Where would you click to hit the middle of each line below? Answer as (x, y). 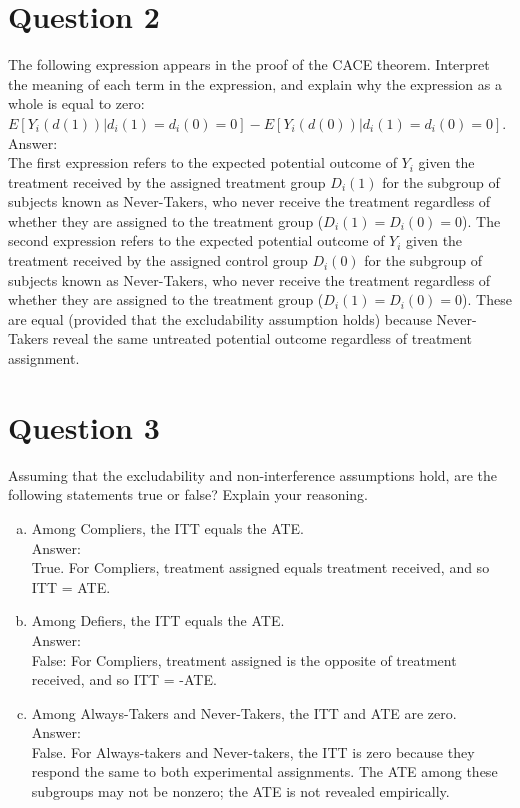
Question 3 (84, 426)
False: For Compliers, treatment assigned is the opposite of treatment (244, 659)
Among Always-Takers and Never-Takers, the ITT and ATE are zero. (244, 712)
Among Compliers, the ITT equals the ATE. (167, 527)
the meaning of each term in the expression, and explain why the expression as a (255, 83)
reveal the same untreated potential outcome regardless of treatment (262, 338)
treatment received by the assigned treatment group (167, 181)
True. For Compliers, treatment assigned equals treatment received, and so (260, 567)
